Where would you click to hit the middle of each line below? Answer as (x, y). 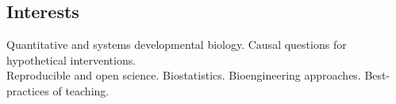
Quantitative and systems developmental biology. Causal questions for (177, 45)
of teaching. (81, 90)
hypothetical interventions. (71, 59)
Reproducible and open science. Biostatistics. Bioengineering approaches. (184, 75)
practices (28, 90)
